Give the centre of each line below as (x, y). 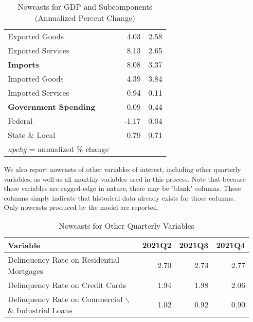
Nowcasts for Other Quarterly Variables (126, 225)
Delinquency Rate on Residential (64, 259)
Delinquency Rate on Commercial (65, 299)
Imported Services (38, 93)
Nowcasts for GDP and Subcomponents (85, 7)
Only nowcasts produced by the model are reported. (81, 207)
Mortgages (26, 271)
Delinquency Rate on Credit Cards (67, 285)
